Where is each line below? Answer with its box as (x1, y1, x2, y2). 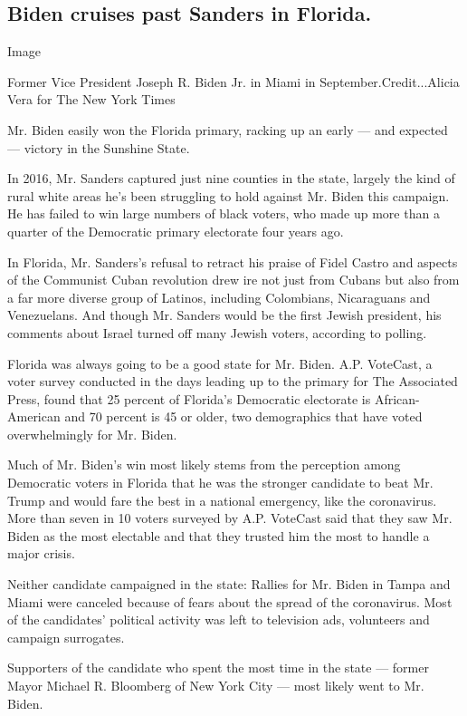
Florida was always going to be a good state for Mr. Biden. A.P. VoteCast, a (7, 353, 433, 373)
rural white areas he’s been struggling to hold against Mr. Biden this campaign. (7, 186, 450, 205)
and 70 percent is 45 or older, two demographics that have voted (64, 407, 423, 426)
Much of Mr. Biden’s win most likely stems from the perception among (7, 455, 401, 474)
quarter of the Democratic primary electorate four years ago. (7, 221, 344, 240)
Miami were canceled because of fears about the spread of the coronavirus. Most (7, 592, 453, 611)
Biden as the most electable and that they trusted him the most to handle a (7, 526, 430, 545)
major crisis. (7, 544, 75, 563)
